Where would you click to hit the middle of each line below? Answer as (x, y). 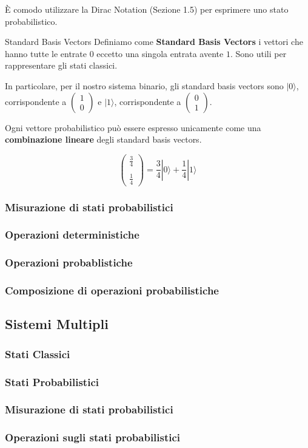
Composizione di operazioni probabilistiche (112, 290)
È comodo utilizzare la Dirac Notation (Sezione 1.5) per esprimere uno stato (147, 9)
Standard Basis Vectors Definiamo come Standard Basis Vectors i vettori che (154, 42)
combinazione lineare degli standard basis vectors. (103, 139)
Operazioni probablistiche (69, 263)
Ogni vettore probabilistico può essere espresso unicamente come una (133, 127)
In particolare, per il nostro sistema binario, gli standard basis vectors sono (144, 85)
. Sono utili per (258, 53)
